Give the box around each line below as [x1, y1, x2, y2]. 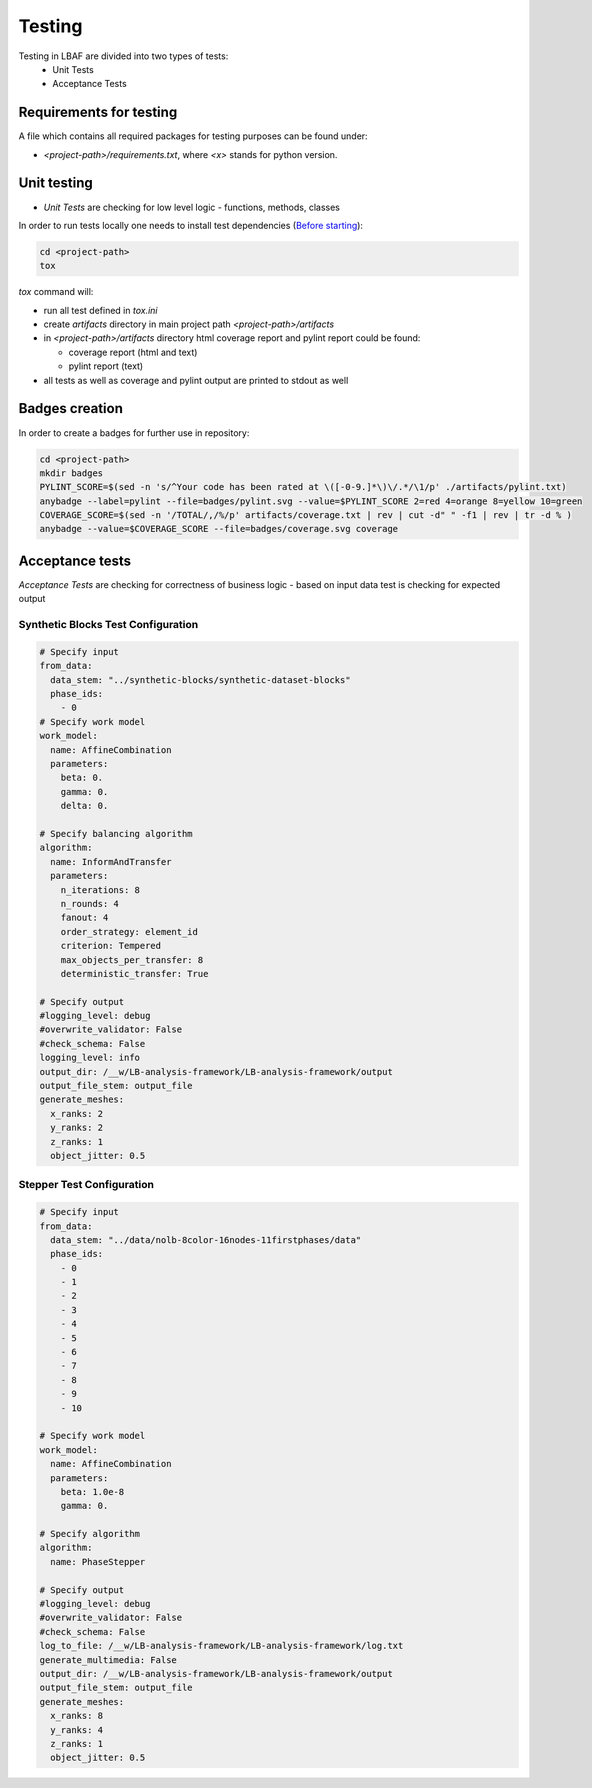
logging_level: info [39, 1052, 140, 1064]
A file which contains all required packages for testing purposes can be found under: [18, 130, 369, 142]
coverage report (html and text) [68, 346, 198, 358]
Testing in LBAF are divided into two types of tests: [18, 50, 229, 62]
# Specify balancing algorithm [39, 828, 194, 839]
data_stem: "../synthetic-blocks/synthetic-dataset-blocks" [50, 674, 351, 685]
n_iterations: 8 [60, 884, 140, 895]
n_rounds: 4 [60, 898, 120, 909]
